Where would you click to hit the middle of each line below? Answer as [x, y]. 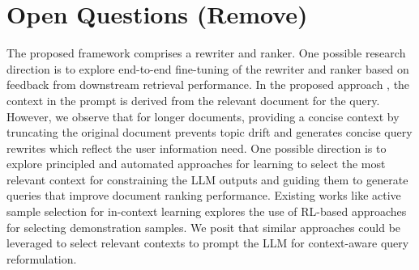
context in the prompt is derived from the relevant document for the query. [193, 100]
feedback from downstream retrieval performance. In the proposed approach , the [208, 84]
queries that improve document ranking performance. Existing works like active [204, 195]
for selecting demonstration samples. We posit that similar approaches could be [204, 227]
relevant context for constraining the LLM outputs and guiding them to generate [207, 179]
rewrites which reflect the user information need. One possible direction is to [197, 148]
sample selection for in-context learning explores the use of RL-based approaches [207, 211]
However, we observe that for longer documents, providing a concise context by [203, 116]
